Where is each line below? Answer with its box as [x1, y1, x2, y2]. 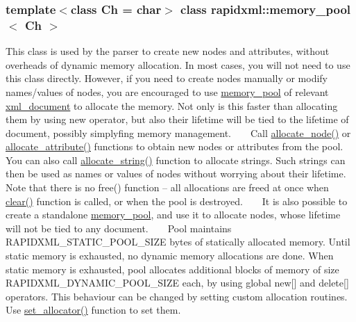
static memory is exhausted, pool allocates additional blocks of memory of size [6, 261, 339, 276]
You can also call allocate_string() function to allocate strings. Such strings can [6, 152, 346, 167]
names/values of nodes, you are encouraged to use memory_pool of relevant [6, 84, 329, 99]
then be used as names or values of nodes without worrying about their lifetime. [6, 166, 346, 181]
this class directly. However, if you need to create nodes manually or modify [6, 71, 328, 86]
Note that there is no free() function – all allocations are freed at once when [6, 180, 329, 195]
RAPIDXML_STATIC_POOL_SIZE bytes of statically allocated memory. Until [6, 234, 350, 249]
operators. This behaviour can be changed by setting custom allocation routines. [6, 289, 348, 303]
